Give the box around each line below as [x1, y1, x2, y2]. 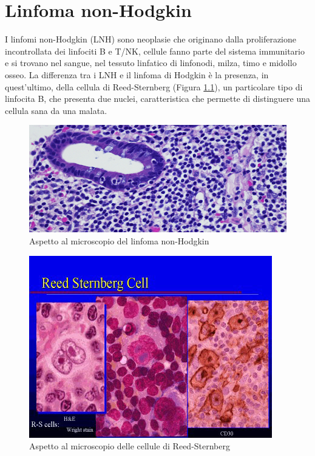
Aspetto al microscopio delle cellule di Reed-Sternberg [29, 440, 231, 452]
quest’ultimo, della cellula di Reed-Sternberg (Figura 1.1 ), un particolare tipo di [5, 80, 303, 93]
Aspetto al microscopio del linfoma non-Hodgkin [29, 235, 209, 247]
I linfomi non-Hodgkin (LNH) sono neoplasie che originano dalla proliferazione [5, 33, 297, 45]
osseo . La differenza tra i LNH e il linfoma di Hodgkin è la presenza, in [5, 68, 269, 81]
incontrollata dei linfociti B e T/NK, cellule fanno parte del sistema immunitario [5, 44, 305, 57]
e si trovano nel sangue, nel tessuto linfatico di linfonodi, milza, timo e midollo [5, 56, 297, 69]
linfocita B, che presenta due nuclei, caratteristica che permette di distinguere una [5, 92, 311, 105]
